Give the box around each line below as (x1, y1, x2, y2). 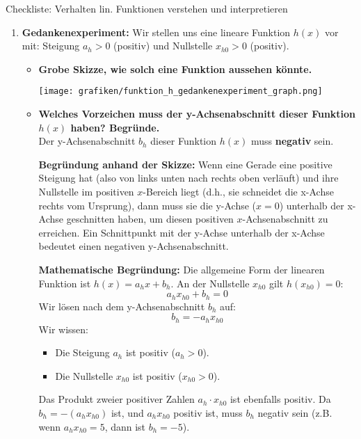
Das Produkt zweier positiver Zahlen (38, 392, 195, 406)
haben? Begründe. (70, 120, 160, 134)
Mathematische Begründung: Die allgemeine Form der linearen (38, 262, 325, 276)
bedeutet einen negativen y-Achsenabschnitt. (38, 239, 229, 253)
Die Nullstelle (55, 368, 113, 383)
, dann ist (104, 419, 146, 433)
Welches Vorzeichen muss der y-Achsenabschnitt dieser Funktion (38, 106, 356, 121)
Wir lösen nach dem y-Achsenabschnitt (38, 298, 205, 313)
